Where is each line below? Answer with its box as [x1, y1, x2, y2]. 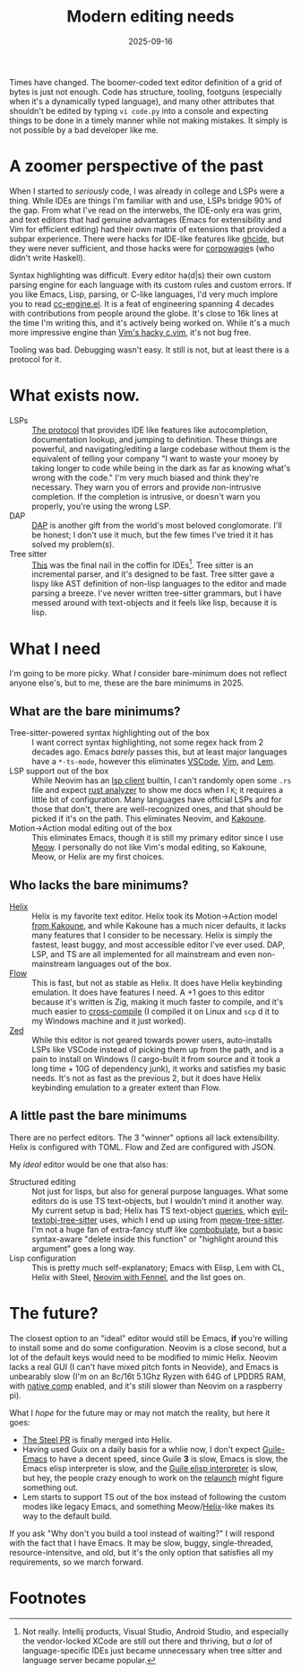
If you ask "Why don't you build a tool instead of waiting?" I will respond [9, 1528, 275, 1539]
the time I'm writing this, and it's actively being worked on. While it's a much [9, 317, 290, 328]
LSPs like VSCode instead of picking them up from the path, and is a [31, 1044, 284, 1055]
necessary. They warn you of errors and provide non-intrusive [31, 482, 262, 493]
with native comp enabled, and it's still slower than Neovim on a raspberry [9, 1380, 283, 1391]
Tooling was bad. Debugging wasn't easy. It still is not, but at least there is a [9, 344, 289, 355]
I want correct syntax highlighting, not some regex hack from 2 [31, 737, 264, 748]
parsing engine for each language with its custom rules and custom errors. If [9, 279, 292, 290]
